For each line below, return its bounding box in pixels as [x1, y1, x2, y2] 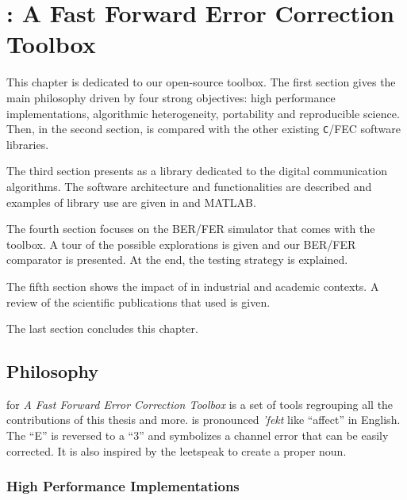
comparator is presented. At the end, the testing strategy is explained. [6, 251, 348, 268]
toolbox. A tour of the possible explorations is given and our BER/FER [6, 235, 356, 252]
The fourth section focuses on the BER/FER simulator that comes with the [6, 220, 375, 237]
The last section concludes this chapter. [6, 320, 198, 337]
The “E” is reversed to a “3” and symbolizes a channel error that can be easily [6, 427, 389, 444]
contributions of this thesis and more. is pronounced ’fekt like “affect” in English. [6, 411, 401, 428]
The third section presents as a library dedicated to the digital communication [6, 162, 387, 179]
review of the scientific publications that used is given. [6, 293, 271, 310]
